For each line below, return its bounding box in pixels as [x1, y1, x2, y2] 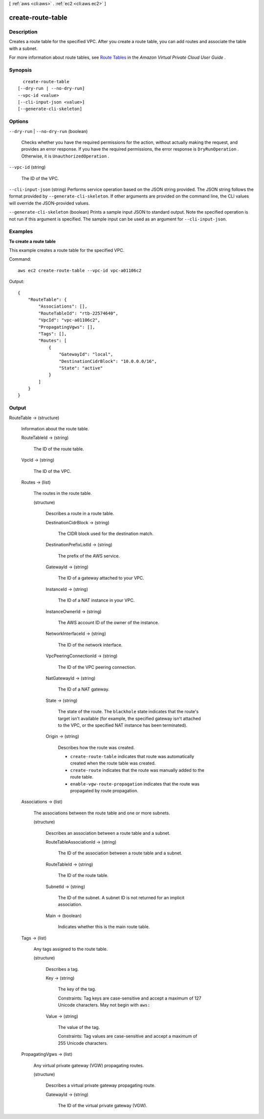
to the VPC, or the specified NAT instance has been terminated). [58, 722, 188, 728]
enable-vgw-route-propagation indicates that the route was [70, 781, 200, 787]
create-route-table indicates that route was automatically [70, 754, 195, 760]
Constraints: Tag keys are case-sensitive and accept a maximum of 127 [58, 995, 201, 1001]
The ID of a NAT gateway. [58, 686, 110, 692]
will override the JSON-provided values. [9, 200, 90, 206]
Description [9, 28, 38, 35]
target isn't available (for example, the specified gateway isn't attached [58, 716, 201, 721]
